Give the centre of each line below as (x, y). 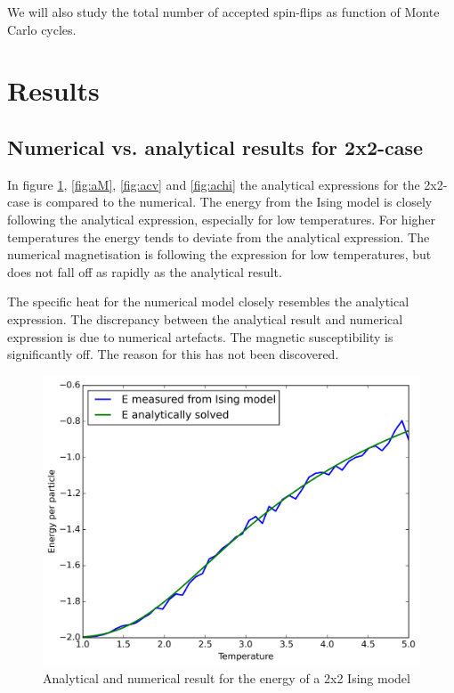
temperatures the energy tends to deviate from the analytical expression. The (219, 236)
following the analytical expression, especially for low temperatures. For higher (222, 219)
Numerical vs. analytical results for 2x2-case (215, 147)
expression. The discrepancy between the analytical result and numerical (205, 318)
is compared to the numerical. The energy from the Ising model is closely (233, 202)
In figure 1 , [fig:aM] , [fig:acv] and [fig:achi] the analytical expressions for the (214, 184)
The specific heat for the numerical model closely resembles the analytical (208, 302)
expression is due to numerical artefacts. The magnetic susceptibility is (200, 336)
